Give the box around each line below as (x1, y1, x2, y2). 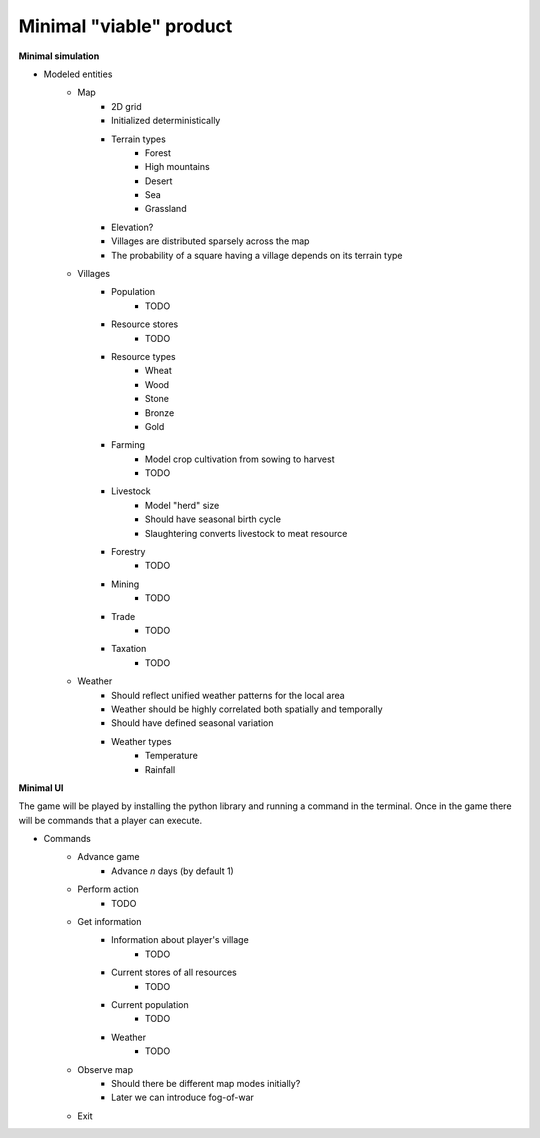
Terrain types (111, 133, 167, 145)
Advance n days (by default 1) (111, 865, 234, 877)
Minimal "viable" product (18, 15, 233, 37)
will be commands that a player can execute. (18, 814, 203, 826)
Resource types (111, 350, 177, 362)
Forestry (111, 546, 146, 558)
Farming (111, 439, 145, 451)
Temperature (145, 750, 199, 762)
